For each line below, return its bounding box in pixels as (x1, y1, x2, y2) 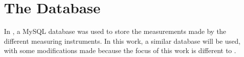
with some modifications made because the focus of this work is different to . (4, 45, 236, 56)
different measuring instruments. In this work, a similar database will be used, (4, 35, 241, 46)
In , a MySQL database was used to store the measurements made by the (4, 26, 226, 36)
